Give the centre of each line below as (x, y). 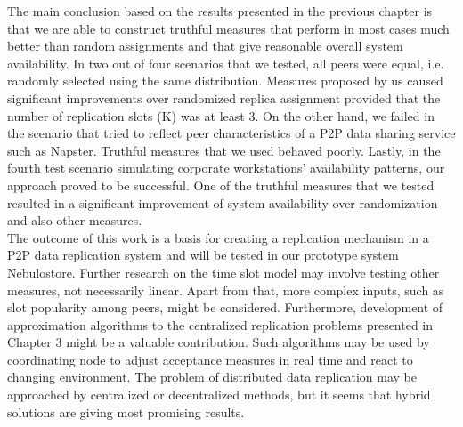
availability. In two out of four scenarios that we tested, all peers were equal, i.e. (226, 63)
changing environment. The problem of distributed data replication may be (212, 377)
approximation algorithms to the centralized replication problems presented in (220, 324)
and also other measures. (75, 220)
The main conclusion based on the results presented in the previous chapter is (220, 11)
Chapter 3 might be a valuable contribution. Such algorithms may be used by (219, 342)
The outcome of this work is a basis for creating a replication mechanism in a (218, 237)
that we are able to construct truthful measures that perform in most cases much (228, 28)
